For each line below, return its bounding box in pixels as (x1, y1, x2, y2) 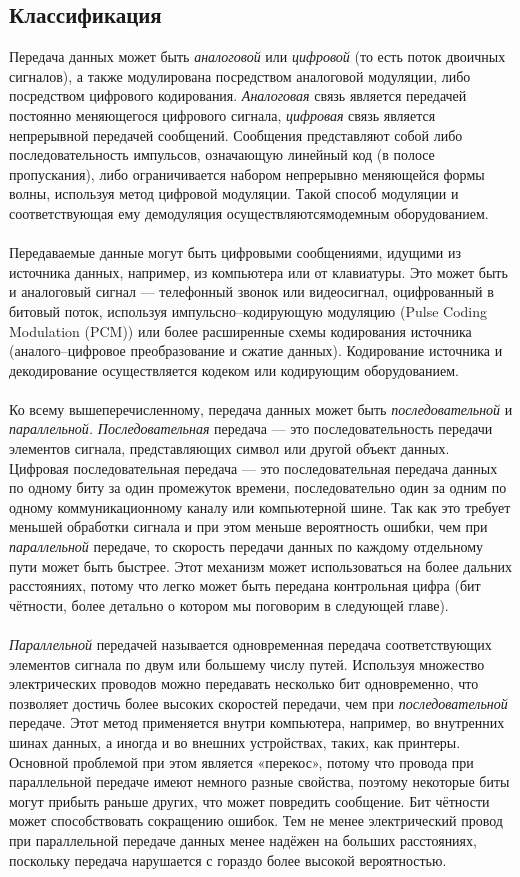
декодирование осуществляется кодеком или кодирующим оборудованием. (9, 359, 460, 380)
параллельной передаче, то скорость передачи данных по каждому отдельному (9, 536, 484, 557)
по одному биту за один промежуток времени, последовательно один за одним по (9, 477, 507, 498)
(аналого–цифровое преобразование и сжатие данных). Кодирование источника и (9, 340, 503, 361)
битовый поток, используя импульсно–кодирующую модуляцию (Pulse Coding (9, 300, 487, 321)
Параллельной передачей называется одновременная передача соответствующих (9, 634, 492, 655)
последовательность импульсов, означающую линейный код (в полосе (9, 144, 435, 165)
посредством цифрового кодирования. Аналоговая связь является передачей (9, 85, 467, 106)
